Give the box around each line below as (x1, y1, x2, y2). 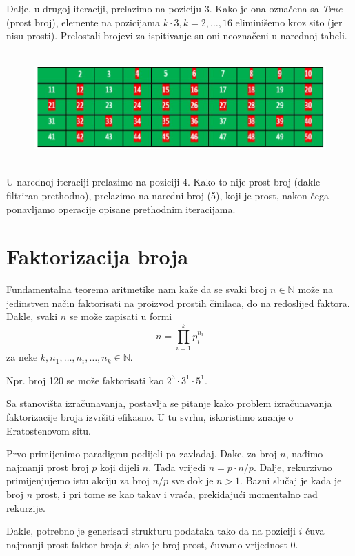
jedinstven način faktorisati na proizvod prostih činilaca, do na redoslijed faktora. (6, 295, 350, 310)
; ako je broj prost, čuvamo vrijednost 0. (128, 537, 298, 551)
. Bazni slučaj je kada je (240, 473, 342, 488)
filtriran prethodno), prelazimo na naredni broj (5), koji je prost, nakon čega (6, 188, 329, 202)
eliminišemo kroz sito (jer (235, 14, 343, 29)
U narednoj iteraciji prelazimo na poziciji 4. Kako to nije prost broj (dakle (6, 175, 321, 189)
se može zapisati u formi (69, 309, 172, 324)
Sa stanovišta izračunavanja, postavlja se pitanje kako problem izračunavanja (6, 396, 332, 410)
